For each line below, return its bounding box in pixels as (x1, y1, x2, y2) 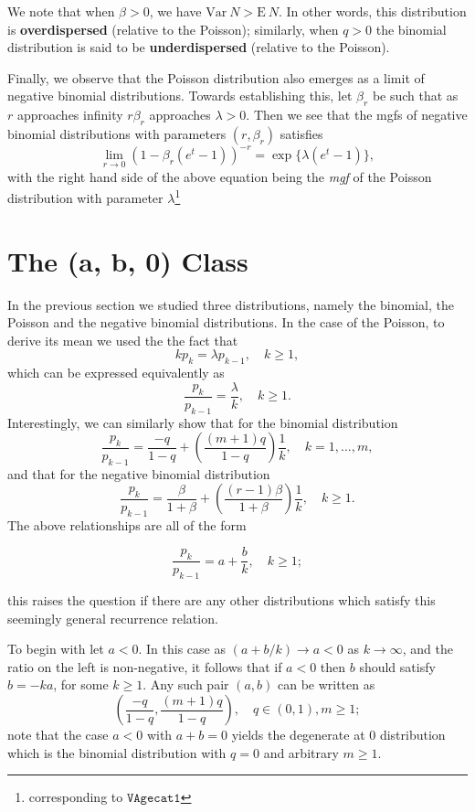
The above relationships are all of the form (7, 515, 247, 534)
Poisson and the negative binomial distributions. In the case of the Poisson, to (7, 313, 445, 332)
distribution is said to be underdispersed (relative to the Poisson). (7, 37, 390, 57)
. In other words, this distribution (279, 2, 467, 20)
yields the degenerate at (231, 725, 365, 744)
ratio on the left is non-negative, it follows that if (7, 657, 282, 676)
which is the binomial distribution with (7, 743, 227, 762)
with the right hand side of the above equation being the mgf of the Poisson (7, 166, 432, 186)
